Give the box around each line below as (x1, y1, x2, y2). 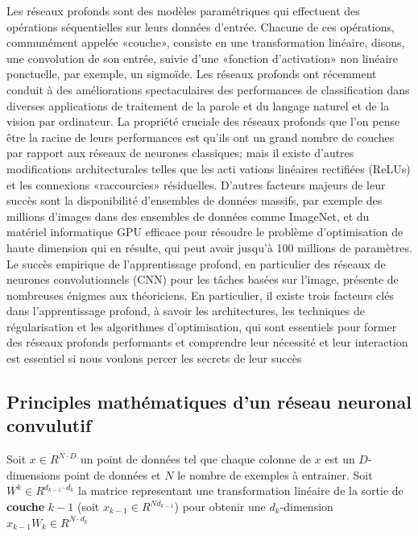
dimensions (6, 466, 61, 483)
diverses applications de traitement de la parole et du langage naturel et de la (6, 97, 390, 114)
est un (325, 451, 355, 467)
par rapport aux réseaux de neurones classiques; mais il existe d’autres (6, 144, 354, 161)
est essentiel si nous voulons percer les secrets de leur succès (6, 350, 302, 367)
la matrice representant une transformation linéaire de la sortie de (78, 482, 404, 499)
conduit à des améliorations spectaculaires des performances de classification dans (6, 81, 410, 98)
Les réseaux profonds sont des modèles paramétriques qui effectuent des (6, 2, 360, 19)
